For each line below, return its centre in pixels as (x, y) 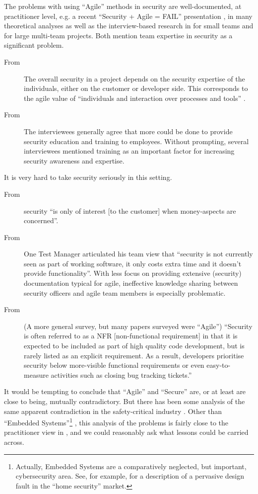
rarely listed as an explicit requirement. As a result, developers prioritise (134, 355)
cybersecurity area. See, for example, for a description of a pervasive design (130, 476)
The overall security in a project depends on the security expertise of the (134, 78)
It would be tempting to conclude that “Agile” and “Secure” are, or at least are (125, 391)
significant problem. (34, 45)
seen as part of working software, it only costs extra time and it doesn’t (133, 263)
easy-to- (219, 365)
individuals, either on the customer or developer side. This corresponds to (136, 88)
